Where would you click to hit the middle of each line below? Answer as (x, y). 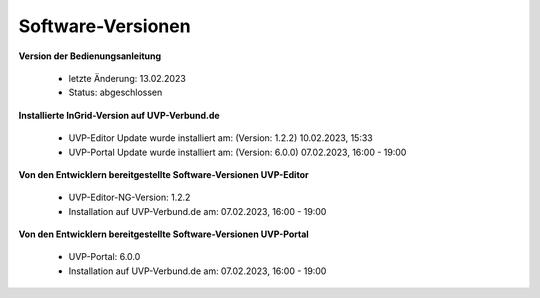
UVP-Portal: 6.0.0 (104, 257)
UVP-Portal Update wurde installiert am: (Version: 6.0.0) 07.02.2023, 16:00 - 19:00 (237, 152)
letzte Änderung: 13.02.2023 (127, 78)
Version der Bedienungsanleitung (90, 56)
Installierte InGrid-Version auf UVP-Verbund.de (119, 115)
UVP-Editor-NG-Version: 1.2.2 (129, 197)
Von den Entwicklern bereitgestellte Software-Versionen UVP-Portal (163, 234)
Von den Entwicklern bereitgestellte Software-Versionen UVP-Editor (163, 174)
